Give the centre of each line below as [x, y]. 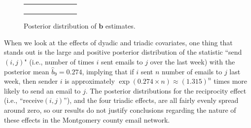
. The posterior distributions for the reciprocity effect [166, 90]
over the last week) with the [193, 62]
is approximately [90, 81]
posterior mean [27, 71]
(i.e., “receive [24, 100]
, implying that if [108, 71]
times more [230, 81]
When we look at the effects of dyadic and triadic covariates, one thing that [118, 42]
